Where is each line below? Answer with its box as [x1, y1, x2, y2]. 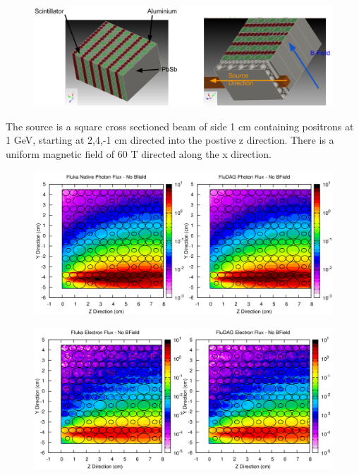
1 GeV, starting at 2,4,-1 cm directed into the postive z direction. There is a [6, 132, 334, 147]
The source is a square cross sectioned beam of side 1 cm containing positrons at [6, 118, 354, 133]
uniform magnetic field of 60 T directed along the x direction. [6, 147, 272, 161]
